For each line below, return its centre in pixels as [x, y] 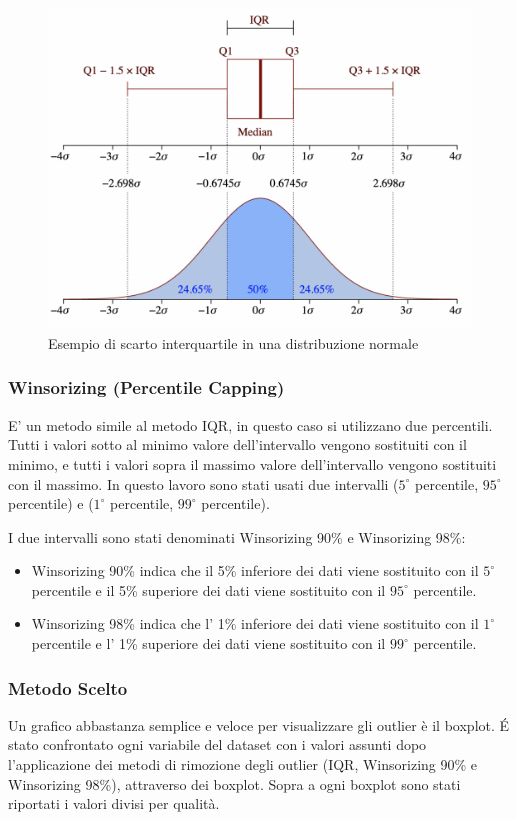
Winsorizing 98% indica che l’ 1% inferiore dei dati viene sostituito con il [255, 623]
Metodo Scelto [68, 687]
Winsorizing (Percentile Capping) [146, 387]
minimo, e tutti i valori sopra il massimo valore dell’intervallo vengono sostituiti [252, 463]
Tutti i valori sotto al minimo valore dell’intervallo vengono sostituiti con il [237, 444]
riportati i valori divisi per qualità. [114, 803]
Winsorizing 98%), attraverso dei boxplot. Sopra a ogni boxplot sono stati [234, 783]
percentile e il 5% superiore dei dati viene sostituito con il [208, 589]
